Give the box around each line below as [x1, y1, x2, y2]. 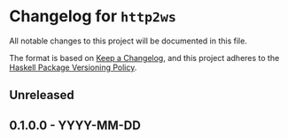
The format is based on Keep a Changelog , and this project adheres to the [9, 52, 280, 63]
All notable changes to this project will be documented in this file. [9, 35, 248, 46]
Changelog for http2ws [9, 6, 177, 27]
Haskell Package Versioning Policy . [9, 62, 137, 73]
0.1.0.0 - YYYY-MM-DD [9, 118, 142, 133]
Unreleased [9, 88, 75, 103]
